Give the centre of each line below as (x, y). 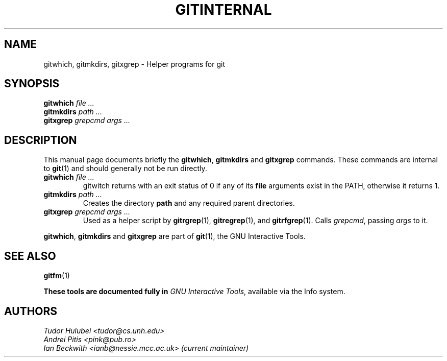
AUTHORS (31, 311)
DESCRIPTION (41, 140)
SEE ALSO (30, 256)
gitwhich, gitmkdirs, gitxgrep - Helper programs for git (134, 64)
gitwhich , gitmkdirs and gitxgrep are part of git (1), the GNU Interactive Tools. (175, 236)
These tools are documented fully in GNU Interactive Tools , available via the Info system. (194, 292)
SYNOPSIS (32, 84)
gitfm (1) (57, 276)
